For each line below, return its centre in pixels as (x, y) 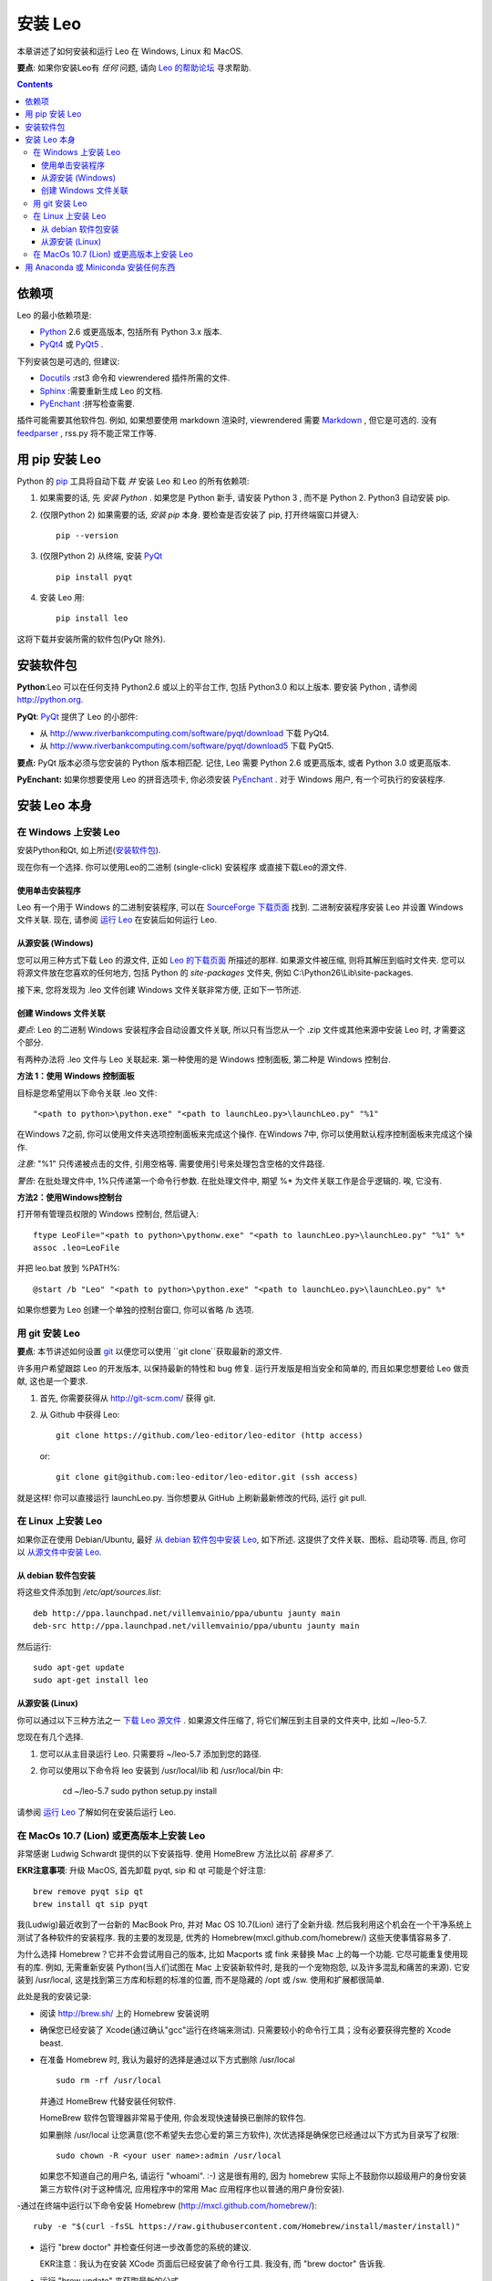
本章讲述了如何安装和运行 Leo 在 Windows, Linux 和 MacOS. (130, 51)
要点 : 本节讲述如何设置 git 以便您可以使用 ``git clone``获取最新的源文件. (149, 1351)
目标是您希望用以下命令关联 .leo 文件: (87, 1093)
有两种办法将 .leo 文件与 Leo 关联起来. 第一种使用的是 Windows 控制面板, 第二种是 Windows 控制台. (204, 1059)
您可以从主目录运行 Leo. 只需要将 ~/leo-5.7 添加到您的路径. (150, 1754)
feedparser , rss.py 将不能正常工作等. (87, 432)
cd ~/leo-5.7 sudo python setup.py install (140, 1791)
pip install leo (92, 619)
